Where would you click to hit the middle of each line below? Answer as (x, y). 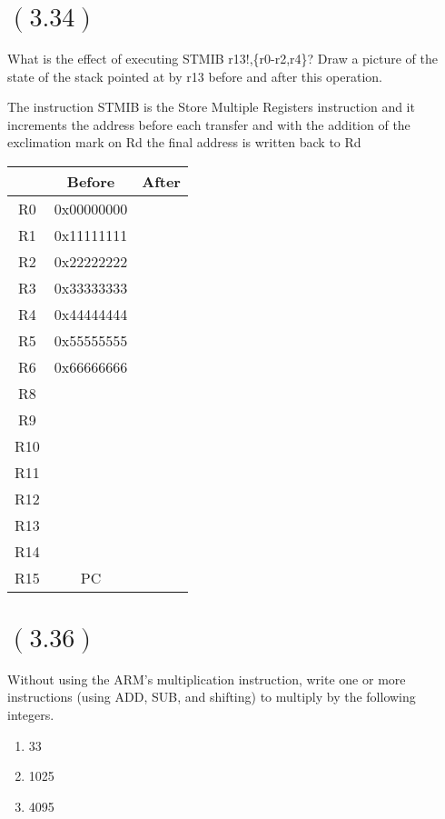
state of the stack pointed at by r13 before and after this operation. (195, 76)
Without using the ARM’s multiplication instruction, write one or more (207, 679)
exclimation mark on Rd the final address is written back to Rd (184, 142)
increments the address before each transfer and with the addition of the (209, 124)
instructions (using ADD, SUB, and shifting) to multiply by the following (212, 697)
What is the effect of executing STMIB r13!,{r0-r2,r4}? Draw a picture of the (222, 58)
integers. (31, 715)
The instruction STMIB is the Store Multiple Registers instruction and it (211, 107)
